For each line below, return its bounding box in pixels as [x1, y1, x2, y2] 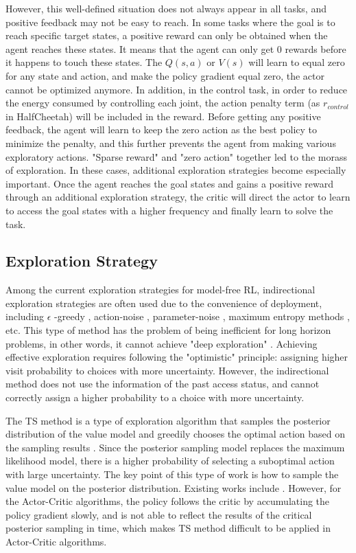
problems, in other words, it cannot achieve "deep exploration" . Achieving [5, 336, 318, 350]
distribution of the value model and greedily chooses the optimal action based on [5, 427, 346, 441]
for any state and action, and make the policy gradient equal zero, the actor [5, 68, 324, 82]
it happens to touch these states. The [5, 55, 163, 69]
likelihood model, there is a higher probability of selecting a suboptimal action [5, 453, 335, 468]
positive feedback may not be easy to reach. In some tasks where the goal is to [5, 14, 335, 29]
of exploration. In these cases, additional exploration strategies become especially [5, 163, 346, 177]
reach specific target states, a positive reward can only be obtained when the [5, 28, 328, 43]
